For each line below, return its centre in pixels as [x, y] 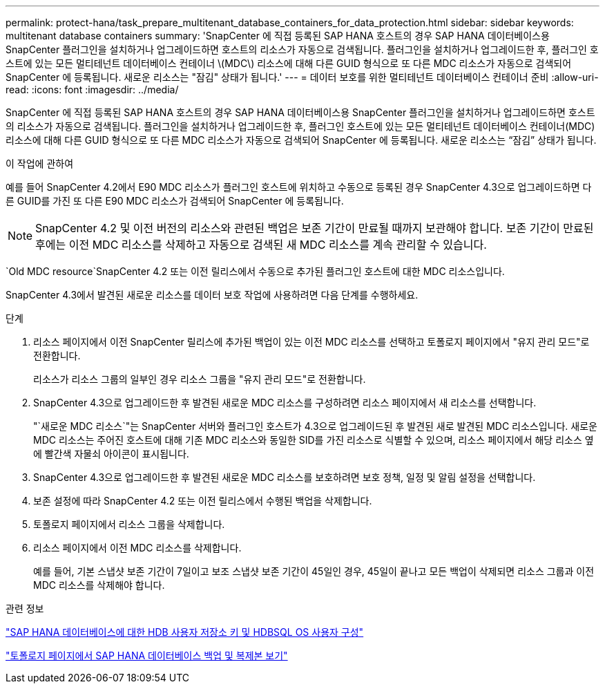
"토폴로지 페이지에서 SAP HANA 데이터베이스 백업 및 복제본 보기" [147, 655]
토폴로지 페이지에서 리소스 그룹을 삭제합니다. [129, 524]
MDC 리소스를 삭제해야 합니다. [99, 585]
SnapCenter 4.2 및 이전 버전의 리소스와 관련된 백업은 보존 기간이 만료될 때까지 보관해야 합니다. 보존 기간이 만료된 [315, 228]
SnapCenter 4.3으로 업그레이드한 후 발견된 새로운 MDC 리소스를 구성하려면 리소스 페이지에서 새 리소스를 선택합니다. [285, 403]
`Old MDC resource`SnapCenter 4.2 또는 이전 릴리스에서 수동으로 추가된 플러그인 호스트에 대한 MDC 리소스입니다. [255, 271]
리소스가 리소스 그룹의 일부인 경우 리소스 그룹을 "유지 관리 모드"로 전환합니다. [200, 379]
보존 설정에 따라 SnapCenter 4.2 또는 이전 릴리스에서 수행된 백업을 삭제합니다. [203, 501]
